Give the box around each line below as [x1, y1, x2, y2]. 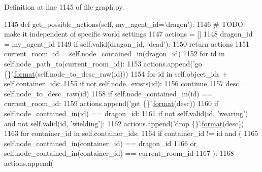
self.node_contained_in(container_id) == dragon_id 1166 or [4, 137, 197, 148]
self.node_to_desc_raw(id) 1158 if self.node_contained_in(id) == [4, 88, 213, 98]
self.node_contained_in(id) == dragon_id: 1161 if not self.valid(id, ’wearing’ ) [4, 108, 248, 118]
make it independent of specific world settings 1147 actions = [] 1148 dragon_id [4, 28, 253, 39]
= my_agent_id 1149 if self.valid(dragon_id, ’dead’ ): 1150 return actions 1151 [4, 38, 249, 49]
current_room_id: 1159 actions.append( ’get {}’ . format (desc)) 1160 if [4, 98, 218, 109]
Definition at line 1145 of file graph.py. [4, 2, 124, 12]
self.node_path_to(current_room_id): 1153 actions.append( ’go [4, 58, 202, 68]
